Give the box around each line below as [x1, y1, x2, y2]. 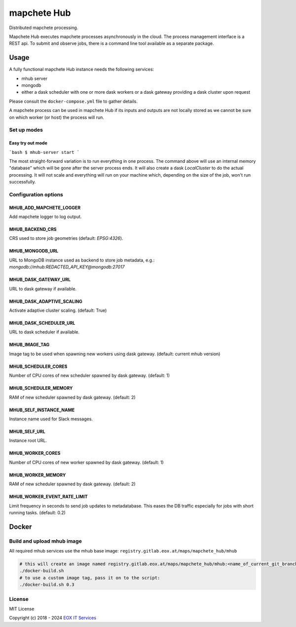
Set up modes [9, 126, 43, 133]
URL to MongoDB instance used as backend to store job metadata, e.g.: [9, 257, 155, 263]
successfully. [9, 179, 37, 185]
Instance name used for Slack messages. [9, 416, 93, 422]
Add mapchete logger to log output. [9, 214, 82, 220]
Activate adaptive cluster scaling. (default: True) [9, 307, 107, 313]
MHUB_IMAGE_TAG [9, 342, 50, 348]
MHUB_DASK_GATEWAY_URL [9, 277, 71, 283]
